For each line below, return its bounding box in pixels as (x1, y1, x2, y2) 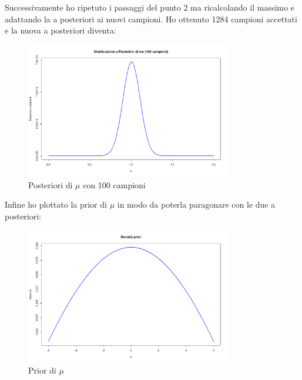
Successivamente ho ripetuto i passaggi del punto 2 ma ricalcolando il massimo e (5, 1, 294, 13)
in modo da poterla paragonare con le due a (117, 198, 276, 211)
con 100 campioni (83, 178, 146, 191)
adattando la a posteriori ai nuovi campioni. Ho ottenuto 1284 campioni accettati (5, 12, 297, 25)
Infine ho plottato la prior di (5, 198, 107, 211)
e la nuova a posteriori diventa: (5, 24, 116, 36)
